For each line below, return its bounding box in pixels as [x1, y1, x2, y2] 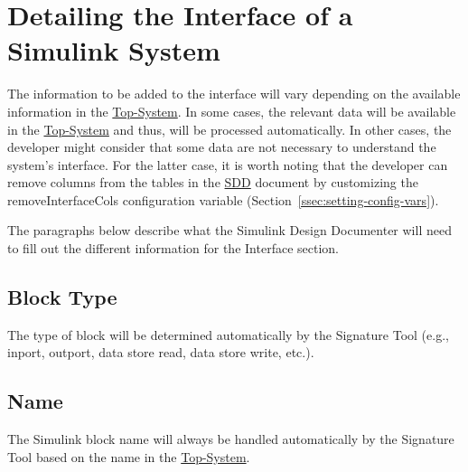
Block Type [7, 283, 117, 311]
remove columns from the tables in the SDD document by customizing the [7, 173, 418, 192]
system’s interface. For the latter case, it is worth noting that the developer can [7, 155, 448, 174]
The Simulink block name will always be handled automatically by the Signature [7, 430, 454, 448]
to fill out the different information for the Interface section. [7, 239, 339, 258]
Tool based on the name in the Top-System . [7, 447, 250, 466]
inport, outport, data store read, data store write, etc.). [7, 343, 314, 362]
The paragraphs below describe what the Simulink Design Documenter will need [7, 221, 452, 240]
